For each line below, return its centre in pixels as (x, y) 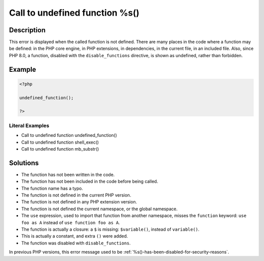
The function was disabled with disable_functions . (76, 243)
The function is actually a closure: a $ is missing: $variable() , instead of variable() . (110, 229)
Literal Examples (29, 126)
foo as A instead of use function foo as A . (71, 222)
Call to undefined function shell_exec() (60, 142)
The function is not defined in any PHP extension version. (79, 202)
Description (27, 30)
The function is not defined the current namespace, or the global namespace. (99, 209)
